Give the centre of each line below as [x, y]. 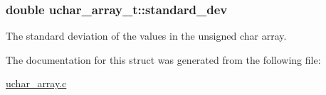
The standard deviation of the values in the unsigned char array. [146, 36]
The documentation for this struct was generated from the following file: [163, 59]
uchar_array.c [36, 83]
